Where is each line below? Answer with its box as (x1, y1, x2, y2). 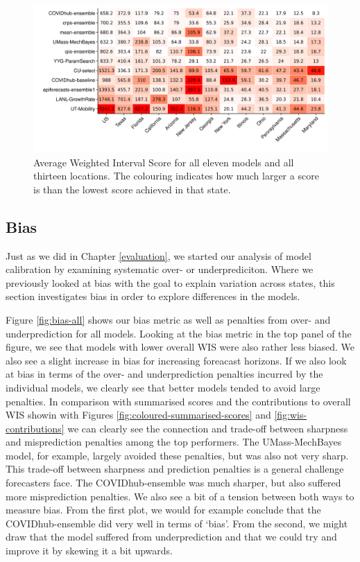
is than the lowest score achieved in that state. (33, 182, 231, 196)
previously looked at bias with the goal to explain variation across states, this (6, 275, 335, 290)
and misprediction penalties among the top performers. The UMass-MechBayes (6, 434, 342, 449)
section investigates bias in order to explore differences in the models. (6, 289, 300, 304)
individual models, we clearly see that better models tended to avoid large (6, 380, 320, 394)
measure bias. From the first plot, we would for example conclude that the (6, 502, 321, 517)
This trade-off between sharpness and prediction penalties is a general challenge (6, 462, 344, 476)
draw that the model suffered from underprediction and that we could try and (6, 529, 337, 544)
